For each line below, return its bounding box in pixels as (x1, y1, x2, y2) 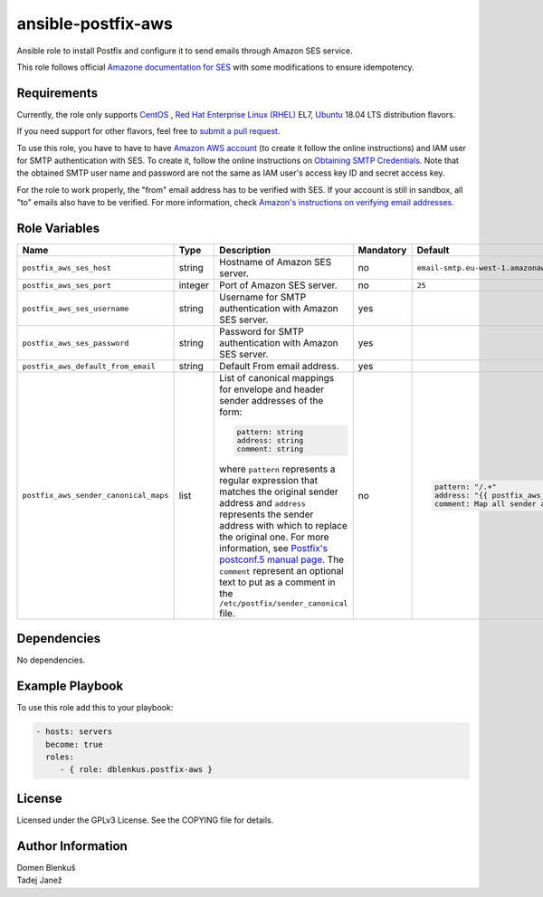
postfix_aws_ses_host (22, 262, 112, 272)
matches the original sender (218, 485, 338, 498)
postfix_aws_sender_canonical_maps (22, 491, 169, 501)
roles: (45, 752, 75, 762)
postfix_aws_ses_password (22, 338, 129, 348)
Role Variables (16, 221, 100, 235)
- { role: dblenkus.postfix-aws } (59, 765, 213, 775)
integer (178, 279, 210, 291)
